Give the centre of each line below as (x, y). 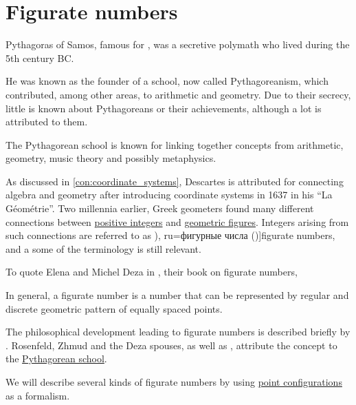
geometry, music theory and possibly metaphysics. (111, 158)
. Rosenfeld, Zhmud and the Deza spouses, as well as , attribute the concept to (171, 345)
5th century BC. (40, 58)
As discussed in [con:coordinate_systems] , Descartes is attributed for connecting (175, 181)
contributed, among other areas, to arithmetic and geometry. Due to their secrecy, (178, 94)
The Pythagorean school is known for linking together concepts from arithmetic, (175, 144)
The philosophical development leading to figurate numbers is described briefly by (178, 332)
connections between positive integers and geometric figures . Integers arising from (177, 221)
